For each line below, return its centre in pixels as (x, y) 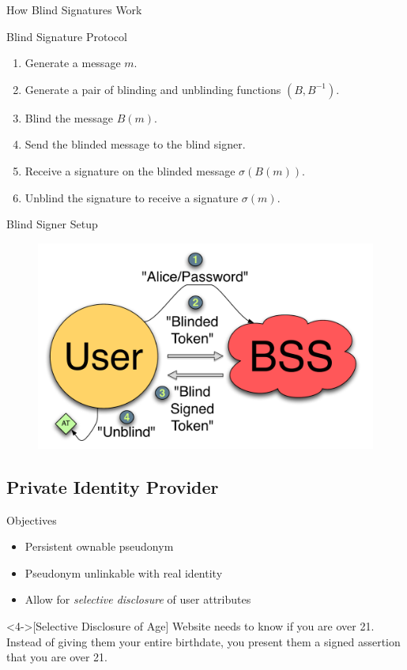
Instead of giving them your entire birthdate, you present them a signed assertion (203, 641)
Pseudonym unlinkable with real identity (124, 572)
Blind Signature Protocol (67, 36)
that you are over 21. (57, 657)
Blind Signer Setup (52, 224)
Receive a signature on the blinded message (130, 170)
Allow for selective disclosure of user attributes (138, 599)
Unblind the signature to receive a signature (132, 197)
